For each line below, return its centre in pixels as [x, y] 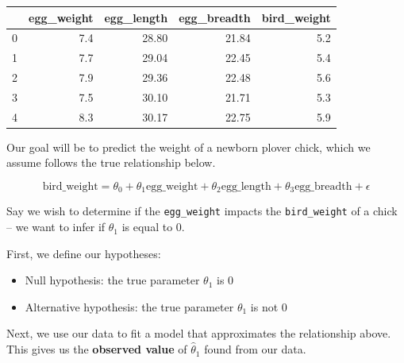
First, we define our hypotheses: [84, 253]
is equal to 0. [153, 227]
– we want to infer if [56, 227]
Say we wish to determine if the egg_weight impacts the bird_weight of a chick [202, 211]
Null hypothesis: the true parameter [112, 280]
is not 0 [269, 306]
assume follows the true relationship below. [111, 162]
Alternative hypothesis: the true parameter [129, 306]
